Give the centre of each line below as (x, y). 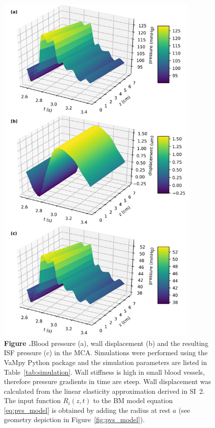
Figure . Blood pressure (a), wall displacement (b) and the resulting (106, 343)
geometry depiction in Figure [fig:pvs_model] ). (75, 419)
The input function (32, 400)
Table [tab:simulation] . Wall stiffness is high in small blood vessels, (104, 372)
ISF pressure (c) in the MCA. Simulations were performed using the (106, 353)
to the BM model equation (133, 400)
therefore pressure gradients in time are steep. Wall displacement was (107, 381)
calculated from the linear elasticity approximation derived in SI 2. (104, 391)
